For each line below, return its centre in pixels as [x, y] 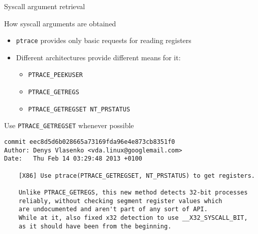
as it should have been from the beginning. [95, 226]
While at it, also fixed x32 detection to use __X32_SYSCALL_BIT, [133, 218]
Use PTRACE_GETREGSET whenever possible [69, 125]
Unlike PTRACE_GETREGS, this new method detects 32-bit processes [133, 192]
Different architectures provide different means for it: [98, 57]
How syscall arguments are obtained [60, 23]
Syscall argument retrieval [45, 6]
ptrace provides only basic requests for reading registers [104, 40]
